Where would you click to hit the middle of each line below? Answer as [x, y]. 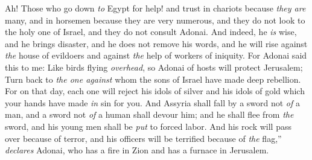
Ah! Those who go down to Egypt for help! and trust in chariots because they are [155, 8]
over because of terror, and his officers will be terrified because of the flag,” [143, 138]
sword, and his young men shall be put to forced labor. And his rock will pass [148, 126]
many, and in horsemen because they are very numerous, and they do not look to [155, 20]
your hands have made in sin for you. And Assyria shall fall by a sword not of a [152, 102]
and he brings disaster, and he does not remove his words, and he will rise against [156, 43]
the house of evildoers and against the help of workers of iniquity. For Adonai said [156, 55]
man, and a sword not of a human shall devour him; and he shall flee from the [149, 114]
